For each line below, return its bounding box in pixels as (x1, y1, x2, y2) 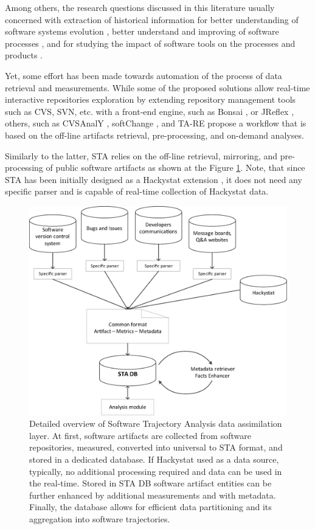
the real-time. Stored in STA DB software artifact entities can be (29, 477, 272, 489)
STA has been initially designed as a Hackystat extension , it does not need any (5, 173, 302, 185)
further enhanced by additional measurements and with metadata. (29, 488, 276, 501)
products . (5, 49, 43, 61)
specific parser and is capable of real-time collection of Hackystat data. (5, 185, 269, 198)
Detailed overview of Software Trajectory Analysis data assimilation (29, 417, 282, 430)
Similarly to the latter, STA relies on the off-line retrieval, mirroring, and (5, 149, 278, 162)
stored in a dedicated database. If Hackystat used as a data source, (29, 452, 279, 465)
